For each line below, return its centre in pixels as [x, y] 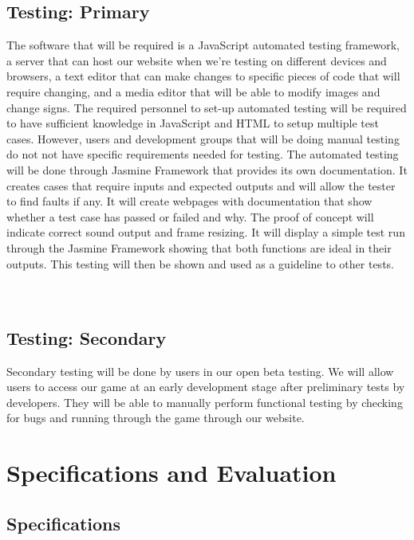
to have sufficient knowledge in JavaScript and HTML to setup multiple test [193, 123]
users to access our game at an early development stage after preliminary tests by [206, 387]
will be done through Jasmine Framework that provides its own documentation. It [207, 169]
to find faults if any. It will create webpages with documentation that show [189, 201]
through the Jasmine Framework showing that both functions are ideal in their [199, 247]
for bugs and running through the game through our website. [156, 418]
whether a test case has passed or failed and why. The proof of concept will [190, 216]
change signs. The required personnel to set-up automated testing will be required [207, 107]
